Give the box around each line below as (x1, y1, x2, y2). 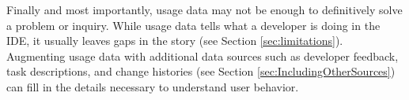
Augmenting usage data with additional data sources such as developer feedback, (6, 47, 399, 64)
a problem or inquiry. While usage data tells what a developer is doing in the (6, 17, 381, 33)
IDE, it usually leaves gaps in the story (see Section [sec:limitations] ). (6, 32, 343, 49)
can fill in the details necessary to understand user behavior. (6, 78, 299, 94)
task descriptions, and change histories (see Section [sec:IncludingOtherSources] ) (6, 63, 396, 80)
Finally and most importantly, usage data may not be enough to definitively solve (6, 2, 403, 17)
